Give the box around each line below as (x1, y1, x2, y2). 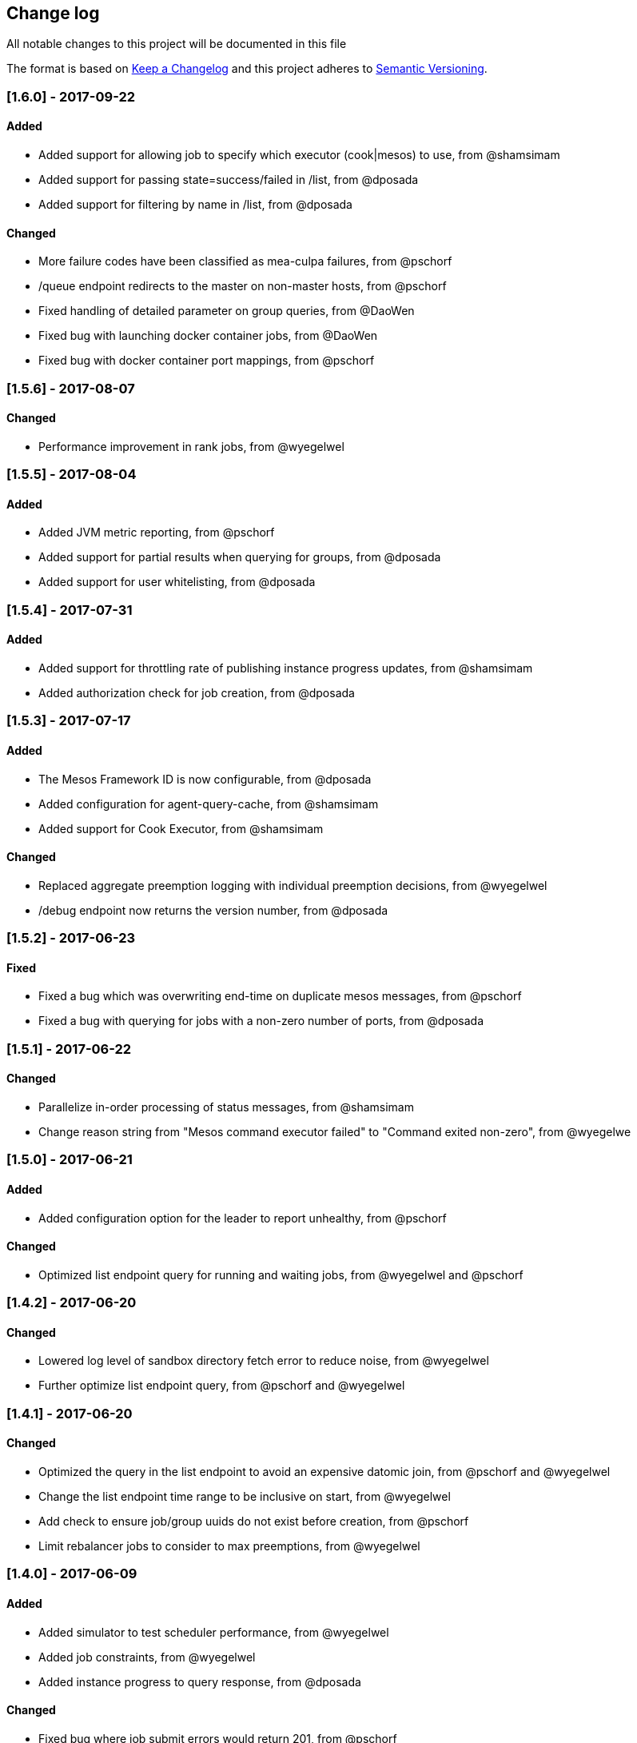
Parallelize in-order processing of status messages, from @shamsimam (38, 1100, 414, 1115)
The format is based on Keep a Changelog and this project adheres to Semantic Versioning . (6, 62, 488, 76)
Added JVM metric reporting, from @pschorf (38, 525, 275, 540)
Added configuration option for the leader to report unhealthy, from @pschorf (38, 1211, 447, 1225)
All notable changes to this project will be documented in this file (6, 37, 347, 51)
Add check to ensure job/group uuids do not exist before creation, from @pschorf (38, 1514, 469, 1529)
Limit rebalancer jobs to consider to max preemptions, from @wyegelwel (38, 1539, 420, 1554)
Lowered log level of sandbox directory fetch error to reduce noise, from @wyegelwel (38, 1354, 489, 1368)
